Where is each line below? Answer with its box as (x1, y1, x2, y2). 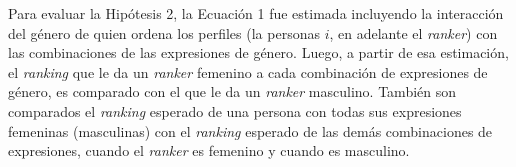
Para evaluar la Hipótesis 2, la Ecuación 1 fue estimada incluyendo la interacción (8, 3, 504, 23)
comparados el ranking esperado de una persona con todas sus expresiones (8, 100, 462, 121)
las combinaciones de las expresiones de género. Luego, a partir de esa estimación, (8, 42, 509, 63)
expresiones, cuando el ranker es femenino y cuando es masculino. (8, 140, 410, 161)
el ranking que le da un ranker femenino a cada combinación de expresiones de (8, 61, 488, 82)
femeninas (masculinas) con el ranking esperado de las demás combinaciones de (8, 120, 493, 141)
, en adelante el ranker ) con (329, 22, 498, 43)
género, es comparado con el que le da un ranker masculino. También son (8, 81, 457, 102)
